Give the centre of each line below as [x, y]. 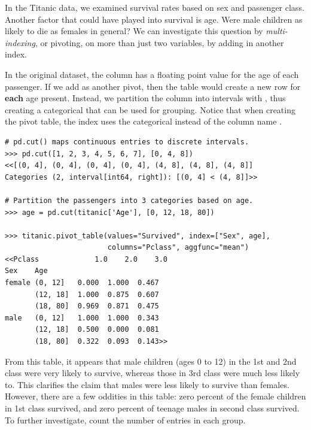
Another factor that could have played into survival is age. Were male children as [154, 19]
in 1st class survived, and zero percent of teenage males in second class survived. [152, 408]
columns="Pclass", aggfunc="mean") [178, 248]
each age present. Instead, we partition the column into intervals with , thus [145, 98]
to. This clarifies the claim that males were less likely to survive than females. [147, 384]
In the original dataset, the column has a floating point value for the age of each [152, 74]
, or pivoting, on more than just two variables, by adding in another [159, 42]
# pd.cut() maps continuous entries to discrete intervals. [127, 142]
